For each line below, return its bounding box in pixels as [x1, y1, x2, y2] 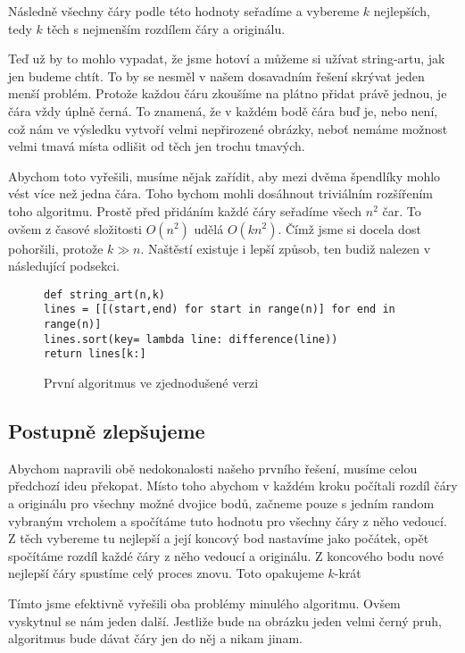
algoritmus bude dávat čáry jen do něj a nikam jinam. [8, 629, 303, 648]
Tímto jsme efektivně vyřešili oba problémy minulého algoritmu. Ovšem [8, 593, 401, 612]
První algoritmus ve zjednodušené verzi [44, 373, 259, 391]
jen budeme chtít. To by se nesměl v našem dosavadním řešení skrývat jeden [8, 66, 425, 85]
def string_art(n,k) [44, 288, 166, 301]
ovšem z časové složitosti [8, 219, 142, 238]
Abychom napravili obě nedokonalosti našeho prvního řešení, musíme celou [8, 458, 418, 477]
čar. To [382, 201, 421, 220]
